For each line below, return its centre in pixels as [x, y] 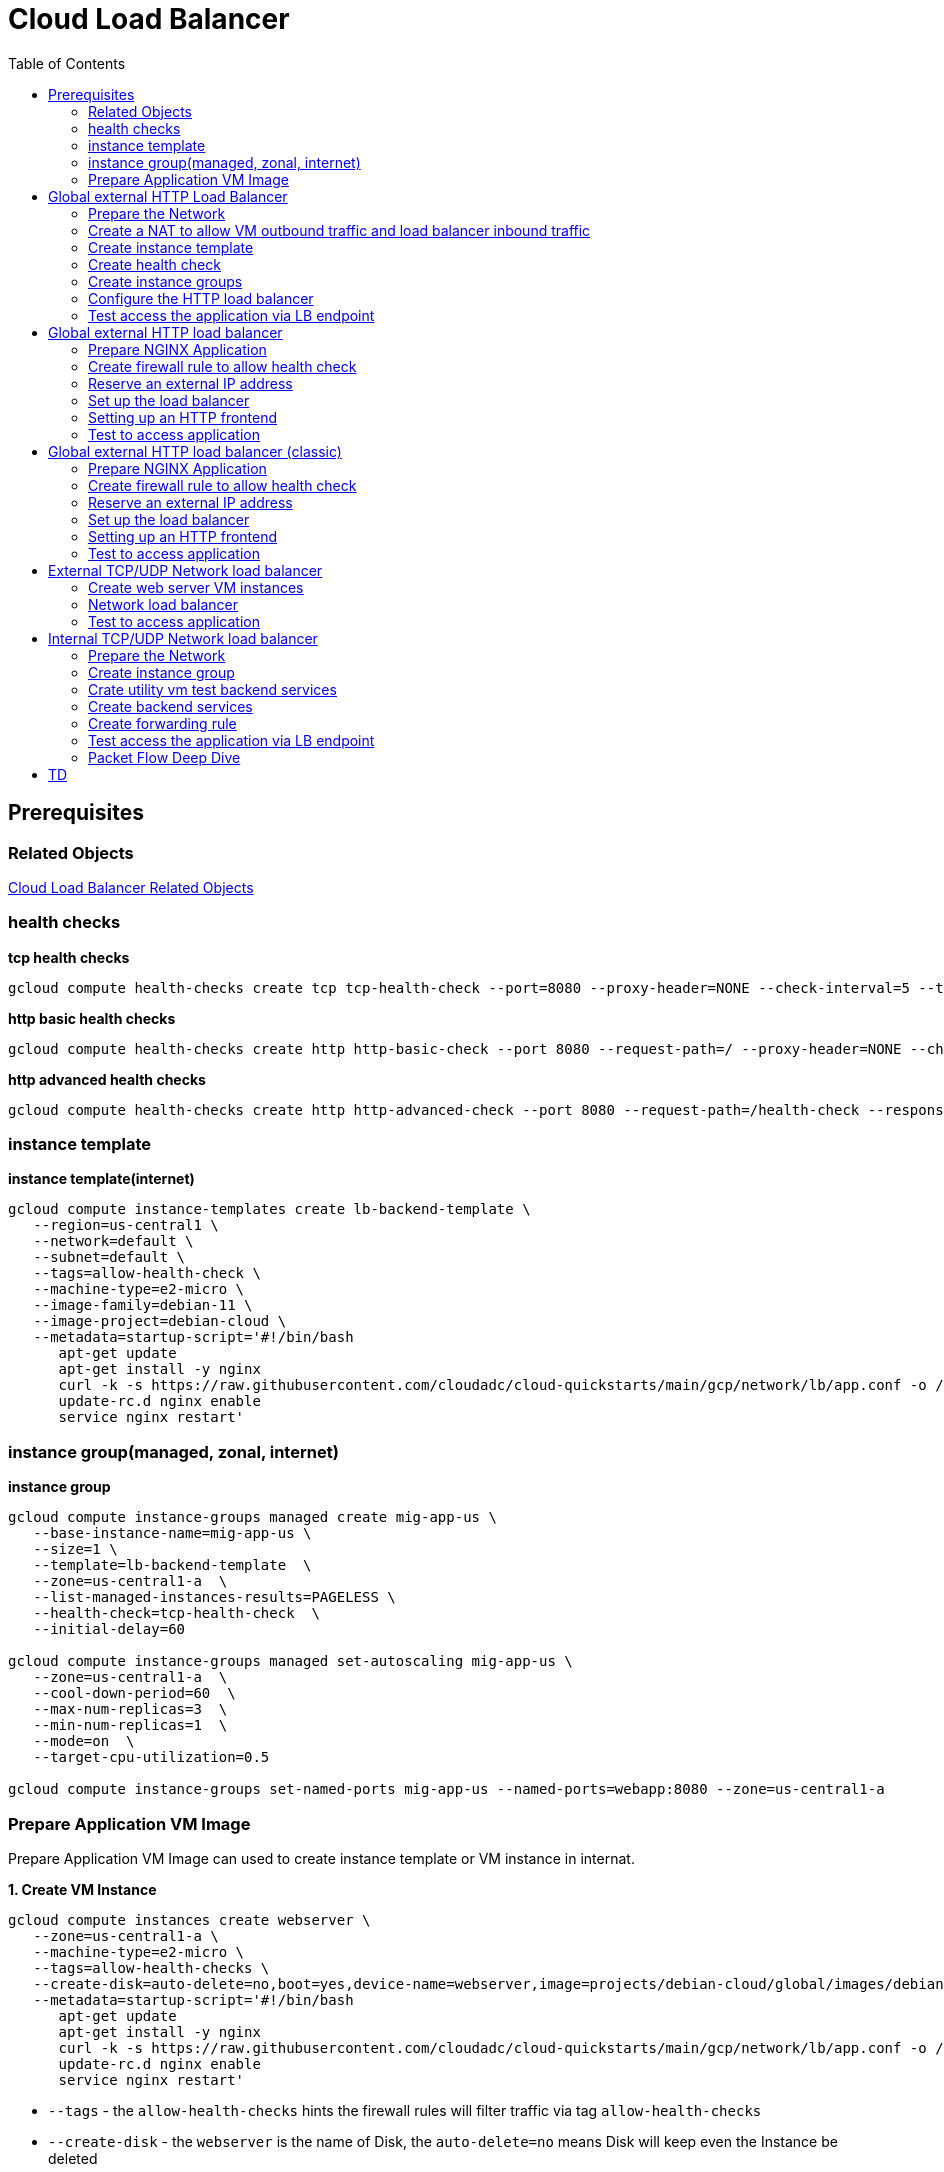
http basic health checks [92, 1018]
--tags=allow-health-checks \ [151, 1967]
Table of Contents [67, 63]
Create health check [154, 264]
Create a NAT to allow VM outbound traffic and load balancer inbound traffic [339, 230]
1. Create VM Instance [82, 1889]
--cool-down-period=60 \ [134, 1693]
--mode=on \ [84, 1741]
